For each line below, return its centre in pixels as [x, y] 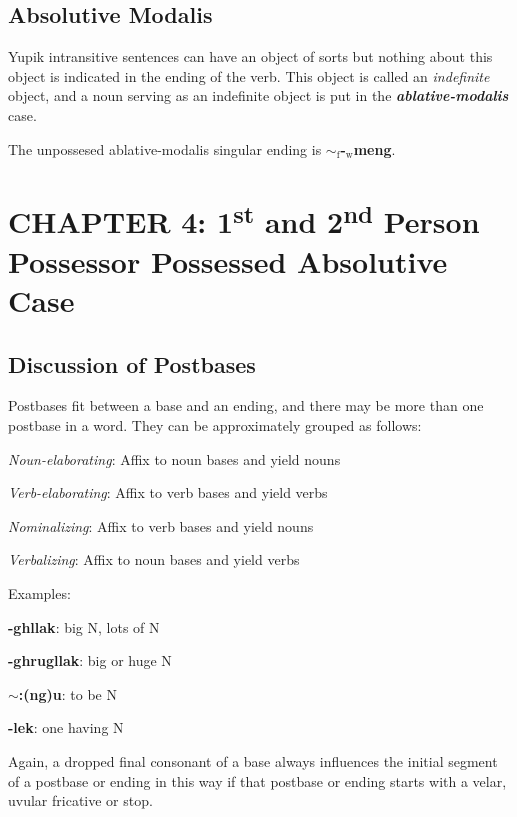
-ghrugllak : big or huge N [90, 660]
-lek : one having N [66, 727]
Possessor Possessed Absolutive [228, 260]
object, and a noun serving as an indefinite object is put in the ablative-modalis [258, 95]
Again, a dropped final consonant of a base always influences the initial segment [253, 760]
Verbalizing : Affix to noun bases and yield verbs [154, 559]
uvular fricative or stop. [80, 800]
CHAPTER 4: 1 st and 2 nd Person [244, 219]
